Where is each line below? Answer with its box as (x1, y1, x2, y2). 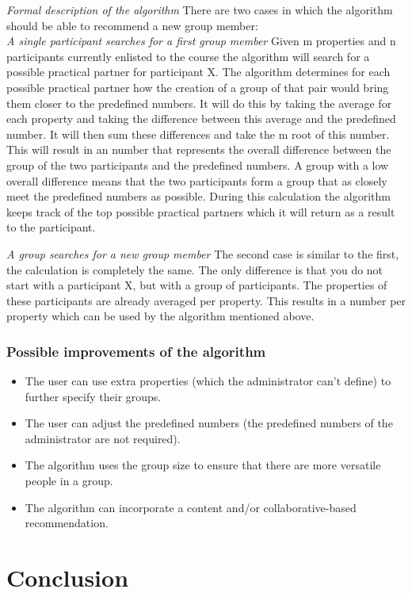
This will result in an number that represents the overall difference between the (6, 141, 391, 158)
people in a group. (25, 472, 113, 489)
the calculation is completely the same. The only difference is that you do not (6, 261, 383, 277)
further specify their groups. (25, 388, 162, 404)
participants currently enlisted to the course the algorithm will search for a (6, 48, 370, 64)
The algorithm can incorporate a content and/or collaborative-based (25, 499, 357, 515)
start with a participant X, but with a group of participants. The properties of (6, 277, 387, 293)
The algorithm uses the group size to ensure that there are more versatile (25, 457, 381, 473)
